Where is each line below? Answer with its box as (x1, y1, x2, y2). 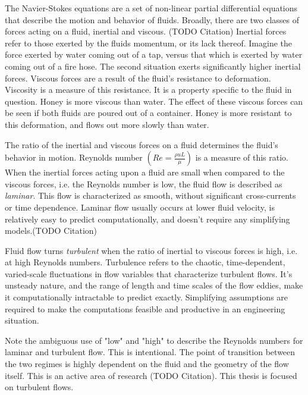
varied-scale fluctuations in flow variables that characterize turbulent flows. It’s (5, 267, 293, 280)
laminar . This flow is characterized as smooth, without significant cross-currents (5, 189, 296, 202)
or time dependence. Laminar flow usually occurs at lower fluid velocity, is (5, 200, 275, 213)
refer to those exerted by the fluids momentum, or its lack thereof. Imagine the (5, 36, 292, 49)
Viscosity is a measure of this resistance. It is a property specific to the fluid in (5, 83, 292, 96)
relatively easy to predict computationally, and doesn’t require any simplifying (5, 212, 290, 225)
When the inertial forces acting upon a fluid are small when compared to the (5, 166, 285, 178)
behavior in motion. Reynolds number (5, 151, 143, 164)
